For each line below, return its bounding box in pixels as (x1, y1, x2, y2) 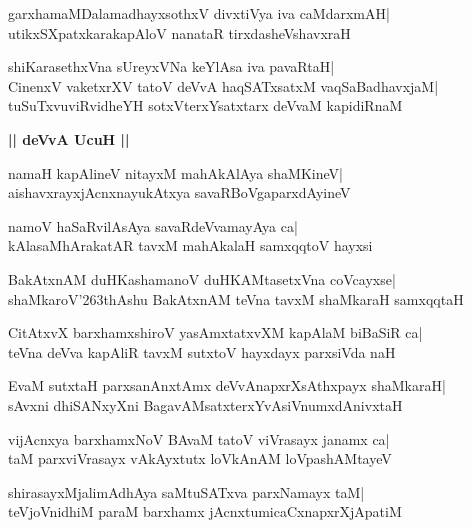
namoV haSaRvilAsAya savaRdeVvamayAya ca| (8, 215, 298, 236)
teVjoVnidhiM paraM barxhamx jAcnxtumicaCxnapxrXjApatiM (8, 501, 402, 522)
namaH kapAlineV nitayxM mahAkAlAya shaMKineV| (8, 162, 343, 183)
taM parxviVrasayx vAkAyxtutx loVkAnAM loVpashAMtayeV (8, 448, 392, 469)
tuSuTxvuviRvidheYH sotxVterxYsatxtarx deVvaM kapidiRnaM (8, 95, 403, 116)
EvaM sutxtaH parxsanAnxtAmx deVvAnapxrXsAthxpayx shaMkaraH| (8, 375, 446, 396)
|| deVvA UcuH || (8, 128, 130, 149)
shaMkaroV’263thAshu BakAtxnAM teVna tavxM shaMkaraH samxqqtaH (8, 288, 464, 309)
